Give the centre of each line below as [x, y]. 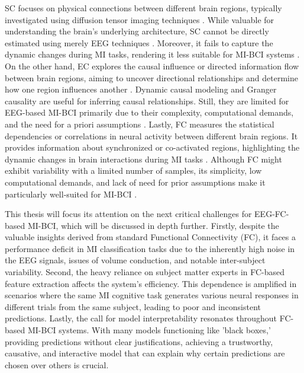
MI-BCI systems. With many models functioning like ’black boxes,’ [149, 330]
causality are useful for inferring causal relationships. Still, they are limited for [147, 101]
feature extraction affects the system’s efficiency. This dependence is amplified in [151, 283]
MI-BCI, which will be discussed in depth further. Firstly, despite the [153, 225]
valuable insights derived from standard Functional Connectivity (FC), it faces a [151, 237]
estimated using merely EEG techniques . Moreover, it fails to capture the [139, 42]
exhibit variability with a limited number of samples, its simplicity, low [133, 170]
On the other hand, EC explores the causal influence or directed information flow [152, 66]
